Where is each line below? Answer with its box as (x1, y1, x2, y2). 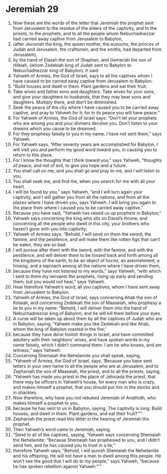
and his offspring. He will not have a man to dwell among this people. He (12, 453, 162, 459)
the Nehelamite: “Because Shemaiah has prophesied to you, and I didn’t (12, 437, 160, 443)
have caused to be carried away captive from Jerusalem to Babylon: (12, 78, 153, 84)
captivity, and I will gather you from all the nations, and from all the (12, 194, 150, 200)
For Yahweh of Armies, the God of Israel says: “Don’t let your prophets (12, 115, 157, 121)
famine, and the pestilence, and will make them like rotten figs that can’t (12, 236, 161, 242)
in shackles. (12, 389, 38, 395)
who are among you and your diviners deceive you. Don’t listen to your (12, 120, 158, 126)
